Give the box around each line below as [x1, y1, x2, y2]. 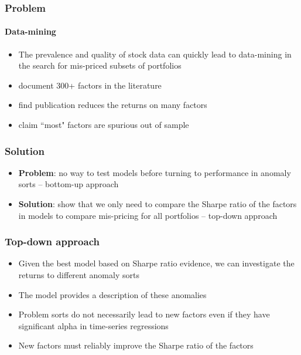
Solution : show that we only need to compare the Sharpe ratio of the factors [18, 198, 297, 210]
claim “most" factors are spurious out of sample [18, 119, 189, 131]
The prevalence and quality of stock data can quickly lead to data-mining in [18, 48, 292, 60]
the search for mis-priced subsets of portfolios [18, 59, 182, 72]
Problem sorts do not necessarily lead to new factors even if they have [18, 308, 270, 320]
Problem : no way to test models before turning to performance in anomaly [18, 166, 291, 178]
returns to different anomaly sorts [18, 269, 139, 281]
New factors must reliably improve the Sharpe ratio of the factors [18, 339, 254, 351]
